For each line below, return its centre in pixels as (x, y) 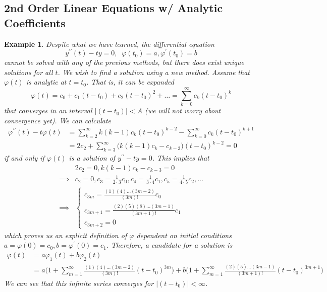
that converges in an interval (48, 111)
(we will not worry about (183, 111)
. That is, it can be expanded (130, 82)
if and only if (24, 158)
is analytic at (46, 82)
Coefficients (35, 22)
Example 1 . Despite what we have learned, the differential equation (109, 44)
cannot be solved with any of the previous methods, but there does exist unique (124, 62)
